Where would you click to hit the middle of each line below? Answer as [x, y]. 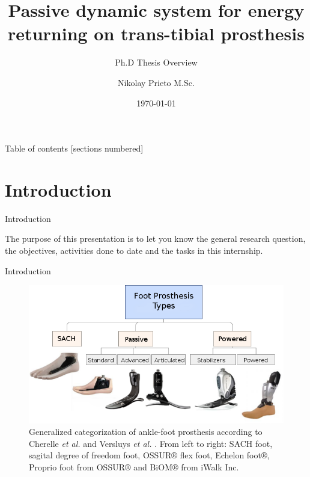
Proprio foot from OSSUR [77, 467]
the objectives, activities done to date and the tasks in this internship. [134, 250]
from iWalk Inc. [210, 467]
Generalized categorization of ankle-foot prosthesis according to [146, 432]
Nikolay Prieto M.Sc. [156, 82]
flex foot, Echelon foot [220, 455]
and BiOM [153, 467]
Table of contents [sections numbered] [74, 148]
